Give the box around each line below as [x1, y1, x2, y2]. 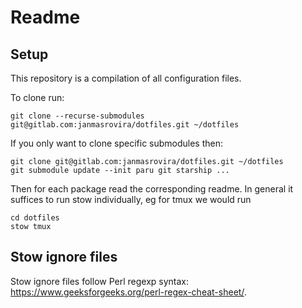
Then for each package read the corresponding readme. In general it [10, 183, 294, 195]
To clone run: [10, 92, 65, 103]
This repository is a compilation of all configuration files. [10, 72, 242, 84]
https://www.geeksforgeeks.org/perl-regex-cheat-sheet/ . [10, 286, 247, 298]
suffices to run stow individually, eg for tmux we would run [10, 194, 252, 205]
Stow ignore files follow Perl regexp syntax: [10, 275, 190, 287]
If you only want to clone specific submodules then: [10, 137, 224, 149]
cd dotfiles [10, 213, 60, 223]
